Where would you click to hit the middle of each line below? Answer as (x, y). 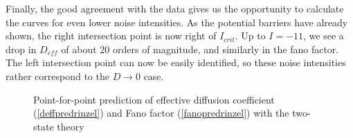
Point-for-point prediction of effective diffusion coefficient (154, 99)
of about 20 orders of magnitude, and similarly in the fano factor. (200, 49)
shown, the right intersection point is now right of (111, 36)
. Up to (250, 36)
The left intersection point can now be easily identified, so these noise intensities (176, 62)
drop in (21, 49)
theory (71, 126)
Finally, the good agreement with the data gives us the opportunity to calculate (175, 8)
